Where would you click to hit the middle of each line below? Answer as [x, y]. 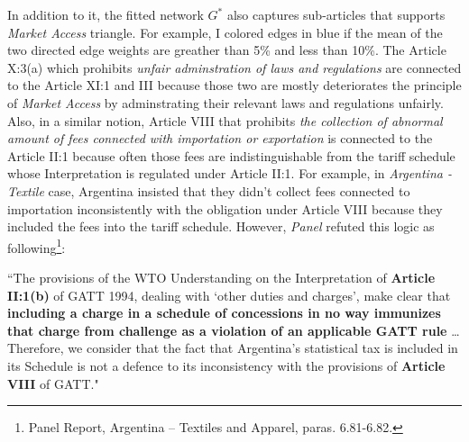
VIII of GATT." [53, 383]
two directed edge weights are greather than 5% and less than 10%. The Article [227, 50]
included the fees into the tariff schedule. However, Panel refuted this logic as [221, 226]
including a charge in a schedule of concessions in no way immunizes [224, 313]
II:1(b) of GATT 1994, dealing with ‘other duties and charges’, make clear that [229, 295]
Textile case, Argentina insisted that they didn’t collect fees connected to [209, 190]
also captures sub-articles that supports [336, 14]
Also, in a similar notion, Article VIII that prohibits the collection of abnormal [225, 120]
